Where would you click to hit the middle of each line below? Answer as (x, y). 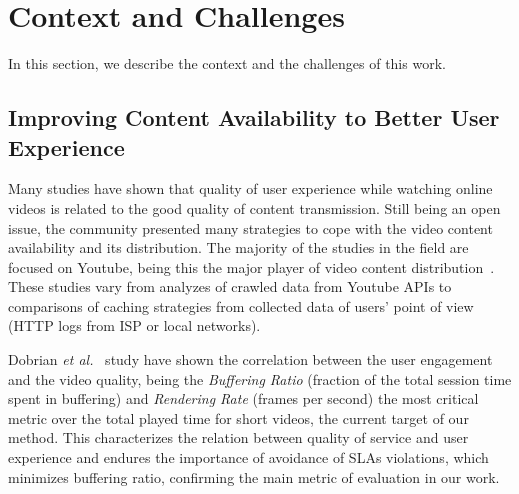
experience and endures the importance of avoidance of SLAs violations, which (248, 457)
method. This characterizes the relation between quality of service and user (238, 437)
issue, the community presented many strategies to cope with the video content (250, 227)
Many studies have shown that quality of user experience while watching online (250, 188)
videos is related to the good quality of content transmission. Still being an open (254, 207)
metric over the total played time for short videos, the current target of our (238, 417)
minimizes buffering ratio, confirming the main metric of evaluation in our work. (254, 476)
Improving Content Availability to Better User (254, 117)
